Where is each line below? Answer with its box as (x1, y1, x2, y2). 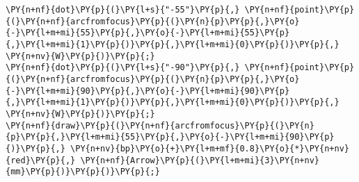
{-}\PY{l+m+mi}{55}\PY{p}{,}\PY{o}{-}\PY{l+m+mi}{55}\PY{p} (6, 28, 290, 38)
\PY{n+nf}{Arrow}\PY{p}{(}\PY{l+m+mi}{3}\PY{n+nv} (80, 155, 320, 165)
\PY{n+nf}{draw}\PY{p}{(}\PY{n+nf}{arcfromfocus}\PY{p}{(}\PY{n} (6, 120, 314, 131)
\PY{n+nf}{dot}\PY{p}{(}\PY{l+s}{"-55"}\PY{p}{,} (6, 5, 240, 15)
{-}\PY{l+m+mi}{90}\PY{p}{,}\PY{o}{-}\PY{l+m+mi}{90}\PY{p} (6, 85, 290, 96)
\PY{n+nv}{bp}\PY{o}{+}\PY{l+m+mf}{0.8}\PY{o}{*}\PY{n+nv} (70, 143, 349, 154)
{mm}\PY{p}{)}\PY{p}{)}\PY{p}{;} (6, 167, 160, 177)
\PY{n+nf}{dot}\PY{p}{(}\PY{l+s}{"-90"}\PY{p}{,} (6, 63, 240, 73)
